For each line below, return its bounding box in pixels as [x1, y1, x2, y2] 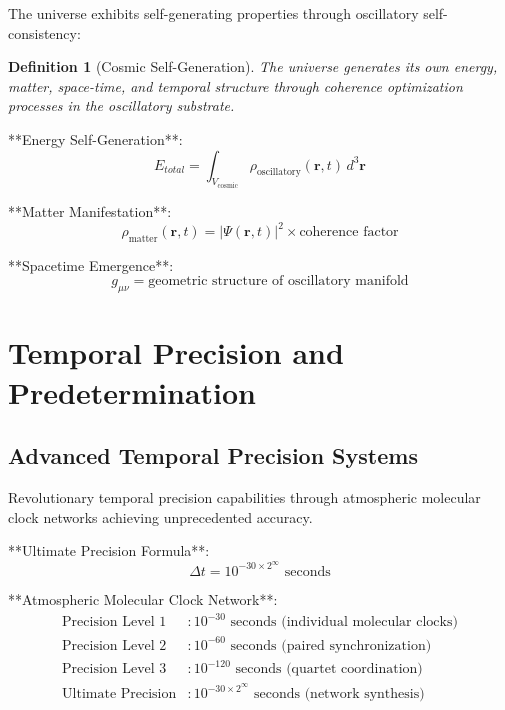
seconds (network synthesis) [253, 687, 425, 702]
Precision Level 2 [62, 638, 167, 653]
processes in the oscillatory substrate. [8, 95, 235, 116]
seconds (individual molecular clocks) [230, 615, 458, 629]
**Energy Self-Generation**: [8, 128, 183, 149]
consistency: [8, 22, 81, 43]
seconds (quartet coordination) [235, 662, 423, 677]
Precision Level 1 [62, 615, 167, 629]
